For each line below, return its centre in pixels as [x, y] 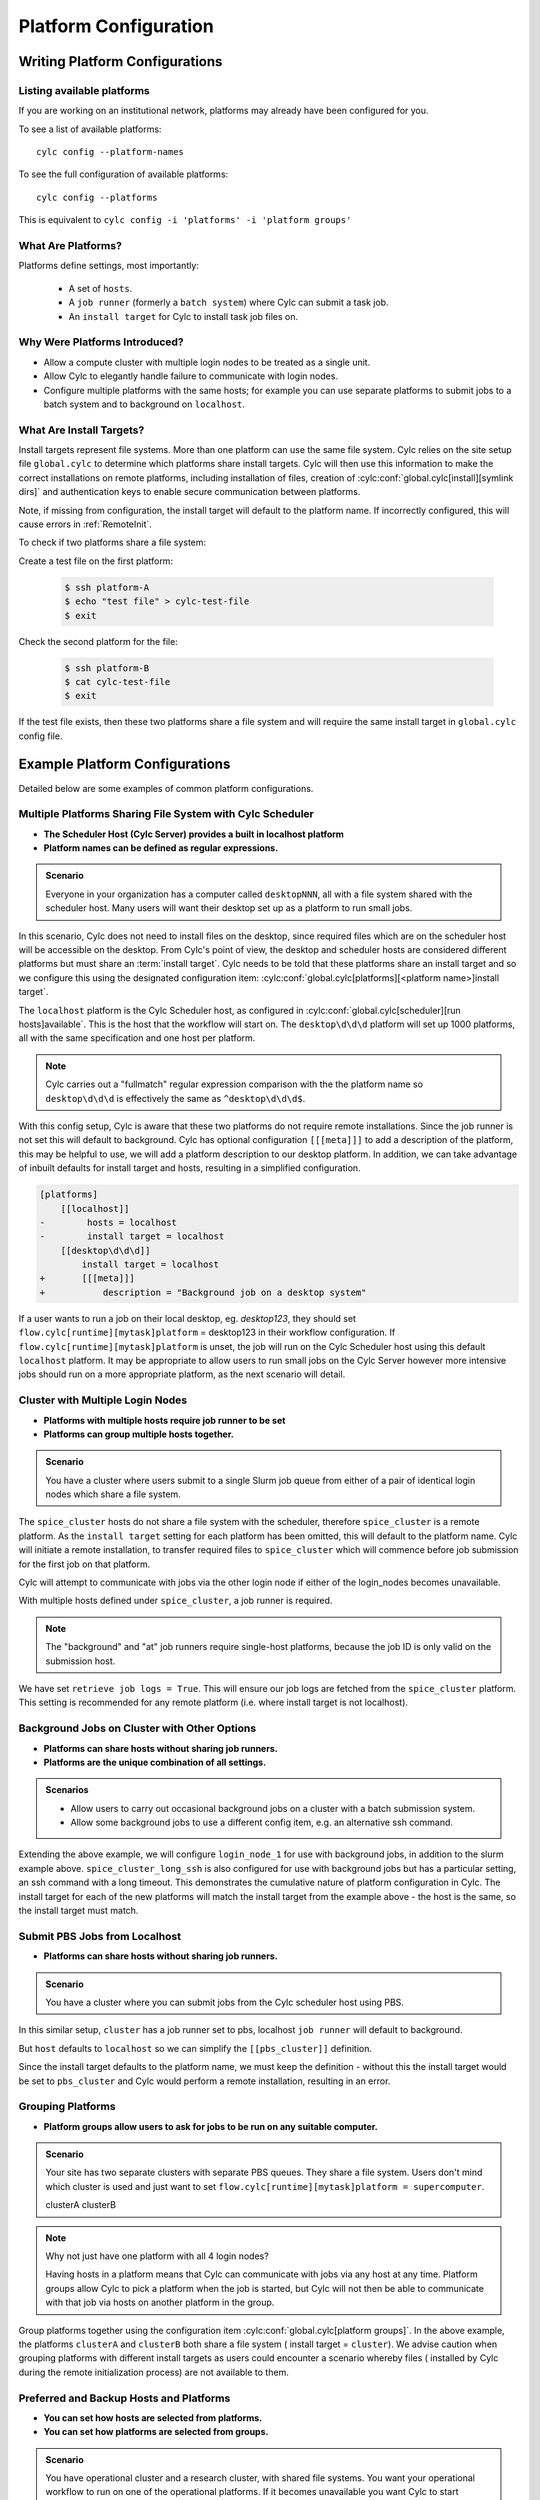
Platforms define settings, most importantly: [109, 266]
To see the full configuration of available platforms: [123, 174]
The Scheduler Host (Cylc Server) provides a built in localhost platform [194, 834]
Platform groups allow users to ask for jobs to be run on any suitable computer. [211, 2126]
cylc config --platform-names [110, 152]
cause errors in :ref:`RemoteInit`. [85, 524]
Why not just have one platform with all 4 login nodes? [157, 2256]
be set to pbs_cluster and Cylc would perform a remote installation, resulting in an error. [204, 2081]
